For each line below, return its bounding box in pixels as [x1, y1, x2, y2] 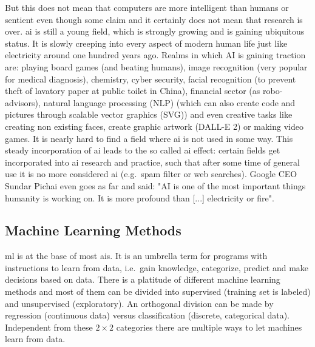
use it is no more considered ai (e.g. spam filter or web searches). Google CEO [5, 167, 297, 180]
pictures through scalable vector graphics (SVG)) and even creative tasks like [5, 108, 293, 121]
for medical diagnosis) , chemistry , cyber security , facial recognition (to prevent [5, 72, 296, 85]
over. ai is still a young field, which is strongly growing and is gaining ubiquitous [5, 25, 305, 38]
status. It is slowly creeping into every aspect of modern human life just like [5, 36, 288, 49]
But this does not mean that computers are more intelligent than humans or [5, 1, 289, 13]
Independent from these [5, 320, 93, 333]
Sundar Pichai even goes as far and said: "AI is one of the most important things [5, 179, 306, 192]
